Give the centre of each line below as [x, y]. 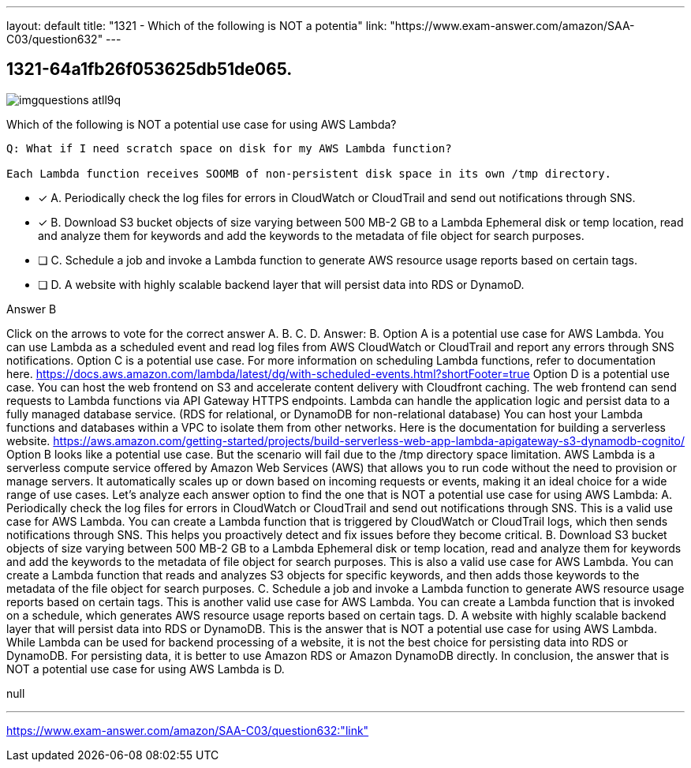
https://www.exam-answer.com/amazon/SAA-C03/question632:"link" [188, 730]
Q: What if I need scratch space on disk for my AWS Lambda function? [229, 148]
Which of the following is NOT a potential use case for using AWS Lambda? [202, 124]
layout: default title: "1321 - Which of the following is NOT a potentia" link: [197, 26]
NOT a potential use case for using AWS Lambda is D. [146, 669]
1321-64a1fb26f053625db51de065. [149, 69]
